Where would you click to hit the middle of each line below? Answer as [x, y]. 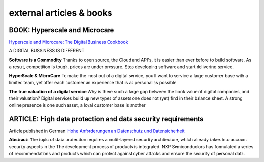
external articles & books [61, 13]
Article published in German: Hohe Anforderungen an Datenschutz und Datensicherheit [97, 131]
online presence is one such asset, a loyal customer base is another [77, 105]
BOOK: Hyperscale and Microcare [62, 30]
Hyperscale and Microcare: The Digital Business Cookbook [68, 42]
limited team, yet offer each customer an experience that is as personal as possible [93, 83]
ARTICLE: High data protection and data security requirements [106, 119]
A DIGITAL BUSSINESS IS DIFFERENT [47, 51]
